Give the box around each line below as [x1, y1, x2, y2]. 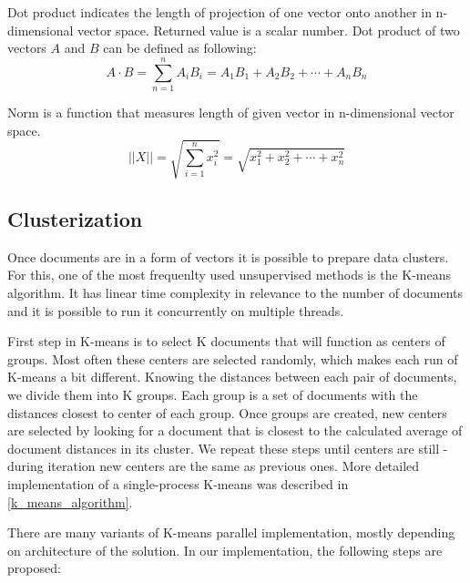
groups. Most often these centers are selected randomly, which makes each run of [7, 349, 458, 368]
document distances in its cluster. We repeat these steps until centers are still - [7, 438, 448, 457]
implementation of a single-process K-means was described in [7, 474, 349, 493]
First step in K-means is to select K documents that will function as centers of [7, 332, 445, 351]
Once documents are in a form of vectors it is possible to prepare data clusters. [7, 247, 449, 266]
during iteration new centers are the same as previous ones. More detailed [7, 456, 420, 476]
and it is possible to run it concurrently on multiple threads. [7, 301, 344, 320]
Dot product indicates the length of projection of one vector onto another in [7, 3, 432, 21]
